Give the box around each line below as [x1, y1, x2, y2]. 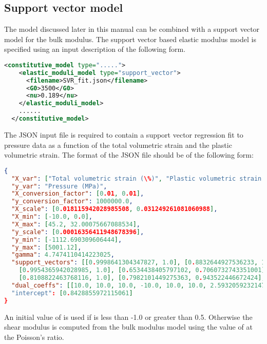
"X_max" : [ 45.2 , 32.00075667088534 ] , [11, 220, 140, 228]
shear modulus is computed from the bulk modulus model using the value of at [4, 321, 253, 332]
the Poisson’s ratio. [4, 331, 64, 342]
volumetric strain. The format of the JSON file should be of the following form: [4, 149, 254, 160]
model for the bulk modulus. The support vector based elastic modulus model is [4, 33, 256, 44]
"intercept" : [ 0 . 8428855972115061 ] [11, 289, 133, 297]
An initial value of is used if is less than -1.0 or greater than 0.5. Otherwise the [4, 311, 253, 322]
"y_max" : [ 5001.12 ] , [11, 243, 82, 251]
